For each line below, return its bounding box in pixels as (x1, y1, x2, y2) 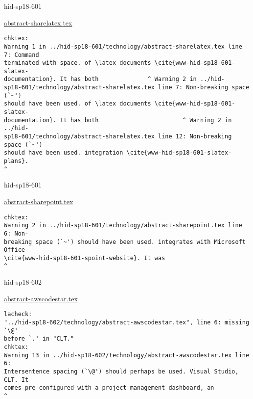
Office (4, 246, 25, 254)
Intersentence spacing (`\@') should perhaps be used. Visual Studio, (4, 368, 239, 375)
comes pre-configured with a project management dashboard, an (4, 384, 214, 392)
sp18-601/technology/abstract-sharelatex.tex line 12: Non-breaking (4, 133, 232, 140)
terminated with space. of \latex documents (4, 59, 151, 67)
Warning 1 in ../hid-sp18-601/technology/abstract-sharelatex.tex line (4, 43, 242, 50)
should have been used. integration (4, 149, 123, 157)
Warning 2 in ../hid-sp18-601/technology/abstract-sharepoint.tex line (4, 222, 242, 229)
